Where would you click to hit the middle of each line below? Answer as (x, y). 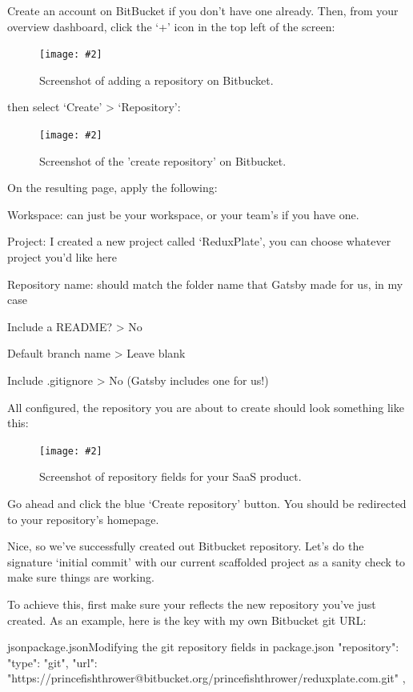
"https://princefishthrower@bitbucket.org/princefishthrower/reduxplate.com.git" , (206, 678)
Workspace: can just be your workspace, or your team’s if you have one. (183, 214)
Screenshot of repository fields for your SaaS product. (170, 476)
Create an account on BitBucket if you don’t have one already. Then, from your (203, 10)
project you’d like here (62, 257)
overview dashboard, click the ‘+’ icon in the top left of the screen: (171, 26)
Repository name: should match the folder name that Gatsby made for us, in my (205, 284)
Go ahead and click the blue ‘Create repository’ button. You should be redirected (207, 504)
